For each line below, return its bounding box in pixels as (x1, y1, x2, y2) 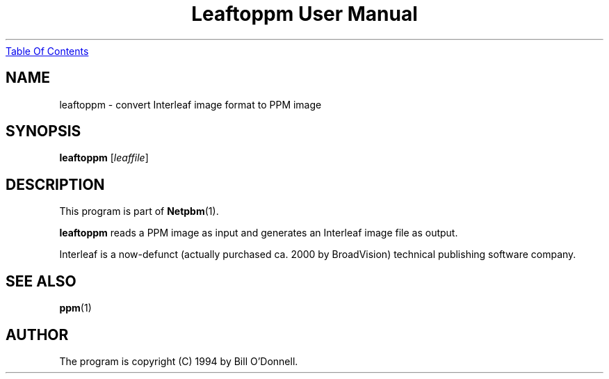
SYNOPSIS (6, 122, 81, 140)
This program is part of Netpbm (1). (59, 205, 219, 218)
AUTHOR (6, 325, 69, 344)
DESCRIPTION (6, 175, 105, 193)
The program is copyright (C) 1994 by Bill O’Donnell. (59, 355, 298, 367)
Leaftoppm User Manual (191, 2, 418, 26)
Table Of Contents (6, 45, 89, 57)
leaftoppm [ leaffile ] (59, 152, 149, 164)
